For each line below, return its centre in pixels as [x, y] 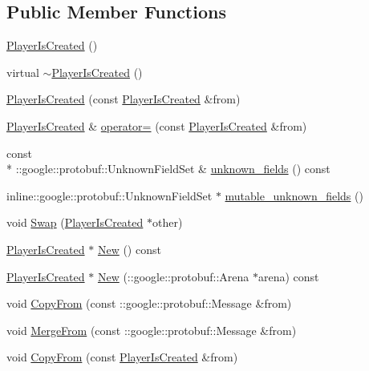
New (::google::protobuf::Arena [173, 276]
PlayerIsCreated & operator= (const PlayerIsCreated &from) [157, 125]
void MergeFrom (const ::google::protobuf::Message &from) [152, 330]
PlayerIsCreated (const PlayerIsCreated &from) [124, 99]
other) [168, 222]
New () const [129, 249]
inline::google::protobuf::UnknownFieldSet [109, 195]
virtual [23, 72]
